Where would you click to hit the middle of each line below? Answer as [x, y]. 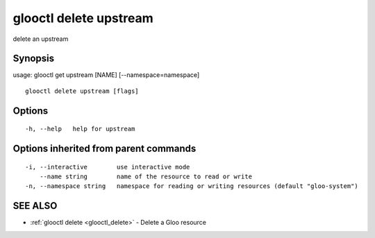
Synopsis [34, 59]
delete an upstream [41, 39]
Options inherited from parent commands [105, 149]
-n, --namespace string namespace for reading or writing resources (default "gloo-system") [192, 186]
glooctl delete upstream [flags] [82, 91]
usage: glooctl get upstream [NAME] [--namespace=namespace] [106, 75]
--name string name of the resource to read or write [146, 177]
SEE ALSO [35, 206]
